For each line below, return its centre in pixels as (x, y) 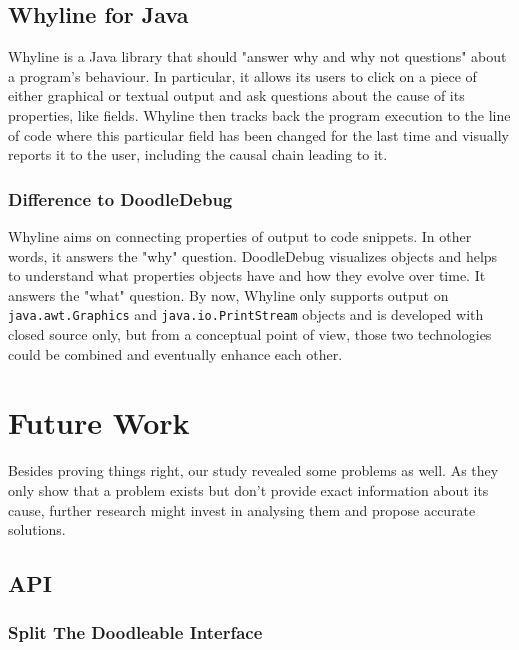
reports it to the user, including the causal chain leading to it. (198, 154)
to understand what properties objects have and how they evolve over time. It (247, 275)
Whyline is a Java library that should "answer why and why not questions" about (257, 56)
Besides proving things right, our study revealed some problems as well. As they (253, 470)
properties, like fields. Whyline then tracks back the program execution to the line (259, 114)
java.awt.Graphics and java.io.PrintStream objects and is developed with (246, 314)
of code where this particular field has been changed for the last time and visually (258, 134)
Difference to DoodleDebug (120, 198)
